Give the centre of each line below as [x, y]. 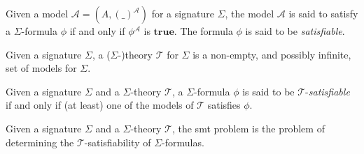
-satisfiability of [118, 142]
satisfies [224, 105]
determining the [40, 142]
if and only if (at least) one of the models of [100, 105]
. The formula [203, 31]
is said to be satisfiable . [295, 31]
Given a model [37, 13]
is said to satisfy [323, 13]
